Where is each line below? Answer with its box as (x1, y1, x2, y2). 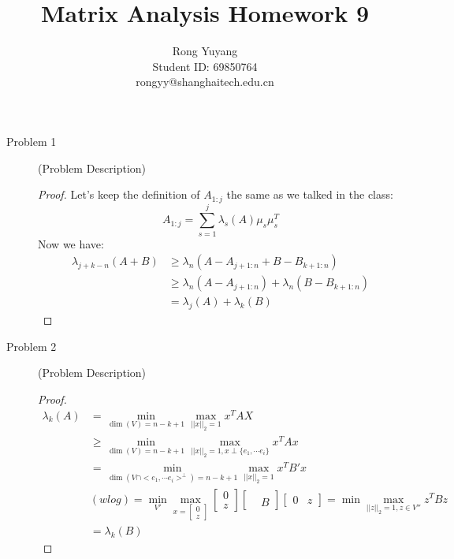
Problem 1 (6, 132, 57, 149)
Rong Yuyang (172, 43, 238, 59)
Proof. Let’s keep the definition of (38, 186, 200, 203)
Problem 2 (6, 337, 57, 354)
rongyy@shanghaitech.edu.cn (136, 73, 274, 90)
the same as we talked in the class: (226, 186, 393, 203)
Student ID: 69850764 (152, 58, 258, 74)
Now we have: (38, 235, 104, 252)
